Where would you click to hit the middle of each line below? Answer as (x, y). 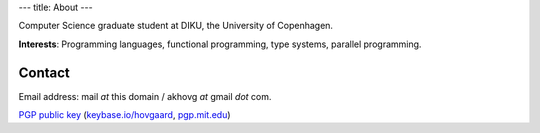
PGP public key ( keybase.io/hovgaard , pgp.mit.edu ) (124, 115)
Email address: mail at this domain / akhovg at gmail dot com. (145, 96)
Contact (44, 72)
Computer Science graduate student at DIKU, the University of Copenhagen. (176, 26)
